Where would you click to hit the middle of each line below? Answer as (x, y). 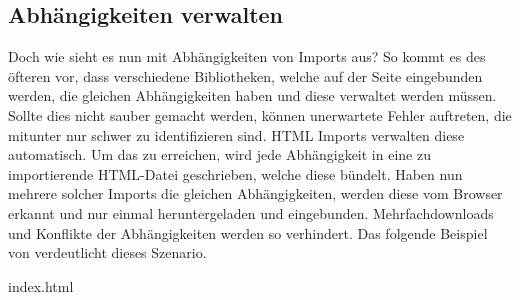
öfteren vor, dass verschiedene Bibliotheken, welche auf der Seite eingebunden (245, 75)
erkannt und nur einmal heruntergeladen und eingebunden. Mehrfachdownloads (251, 212)
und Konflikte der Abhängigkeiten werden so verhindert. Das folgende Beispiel (248, 232)
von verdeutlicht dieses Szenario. (107, 252)
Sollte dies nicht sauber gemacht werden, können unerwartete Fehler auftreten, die (260, 114)
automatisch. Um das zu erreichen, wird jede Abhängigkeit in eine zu (219, 154)
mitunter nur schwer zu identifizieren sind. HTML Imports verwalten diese (236, 134)
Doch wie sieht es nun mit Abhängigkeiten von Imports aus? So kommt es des (247, 56)
